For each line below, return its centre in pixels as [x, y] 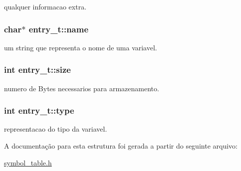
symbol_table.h [28, 162]
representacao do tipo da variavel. [56, 129]
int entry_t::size [37, 70]
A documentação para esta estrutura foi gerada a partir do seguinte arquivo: [121, 146]
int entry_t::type [39, 110]
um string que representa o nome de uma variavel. [81, 47]
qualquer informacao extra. [45, 6]
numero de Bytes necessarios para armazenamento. [82, 88]
